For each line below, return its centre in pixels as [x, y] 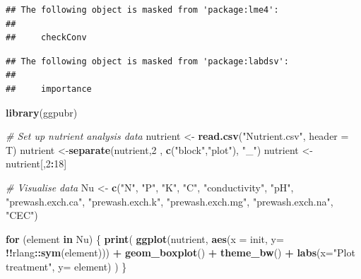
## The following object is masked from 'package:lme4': [142, 10]
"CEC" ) [22, 215]
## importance [49, 89]
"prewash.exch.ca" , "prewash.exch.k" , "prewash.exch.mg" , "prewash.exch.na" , [170, 201]
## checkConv [46, 38]
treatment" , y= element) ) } [66, 266]
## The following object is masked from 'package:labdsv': [147, 61]
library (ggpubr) [42, 112]
